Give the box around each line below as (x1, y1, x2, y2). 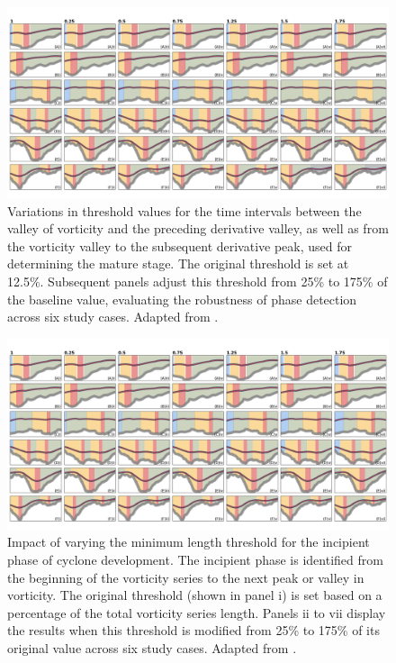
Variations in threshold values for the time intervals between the (7, 201, 362, 220)
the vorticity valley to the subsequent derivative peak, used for (7, 236, 353, 255)
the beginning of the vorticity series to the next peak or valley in (7, 568, 364, 586)
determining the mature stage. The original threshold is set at (7, 254, 349, 273)
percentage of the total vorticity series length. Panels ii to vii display (7, 603, 386, 622)
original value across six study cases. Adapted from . (7, 638, 297, 657)
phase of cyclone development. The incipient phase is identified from (7, 549, 383, 568)
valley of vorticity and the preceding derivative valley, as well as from (7, 219, 389, 238)
